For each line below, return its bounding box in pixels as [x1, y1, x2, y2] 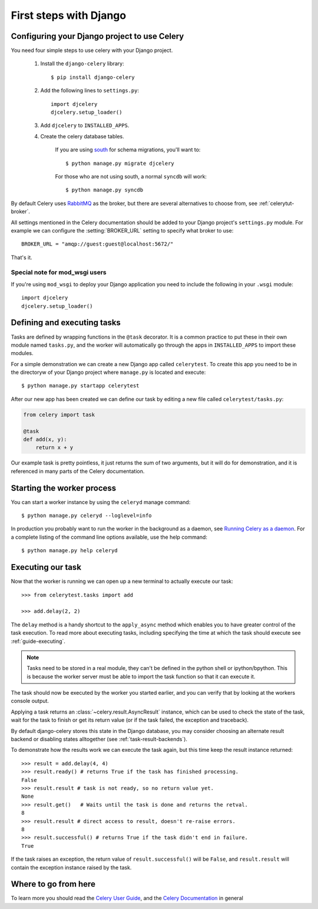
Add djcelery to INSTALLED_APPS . [40, 122, 130, 129]
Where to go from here [11, 879, 95, 889]
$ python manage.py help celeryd [21, 548, 118, 554]
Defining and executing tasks [11, 318, 121, 328]
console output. [11, 698, 49, 705]
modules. [11, 350, 34, 357]
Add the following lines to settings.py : [40, 87, 140, 94]
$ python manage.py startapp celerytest [21, 383, 140, 389]
